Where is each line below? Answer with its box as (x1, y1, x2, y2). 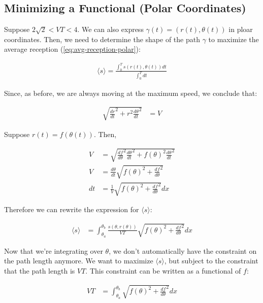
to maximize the (208, 33, 259, 44)
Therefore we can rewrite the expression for (4, 204, 139, 215)
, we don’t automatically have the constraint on (109, 245, 257, 256)
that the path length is (4, 265, 75, 276)
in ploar (228, 24, 253, 35)
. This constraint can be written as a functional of (85, 265, 241, 276)
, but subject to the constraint (164, 255, 258, 266)
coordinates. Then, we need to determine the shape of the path (4, 33, 200, 44)
